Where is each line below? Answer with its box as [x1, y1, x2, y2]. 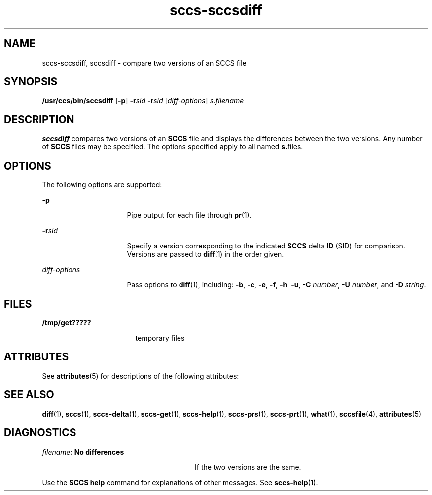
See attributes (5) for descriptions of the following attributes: [42, 371, 239, 380]
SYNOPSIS [4, 75, 58, 88]
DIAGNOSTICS [4, 426, 76, 439]
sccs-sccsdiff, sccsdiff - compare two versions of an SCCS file [42, 58, 247, 67]
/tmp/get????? [42, 318, 91, 327]
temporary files [135, 333, 185, 342]
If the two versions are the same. [195, 462, 301, 471]
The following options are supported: [42, 180, 162, 189]
